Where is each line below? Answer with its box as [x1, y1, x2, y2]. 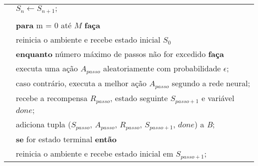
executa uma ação [16, 62, 78, 74]
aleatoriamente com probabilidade [103, 62, 221, 74]
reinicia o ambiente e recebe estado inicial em [16, 147, 174, 159]
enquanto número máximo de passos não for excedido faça [16, 48, 224, 59]
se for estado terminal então [16, 133, 117, 145]
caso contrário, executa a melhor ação [16, 77, 147, 89]
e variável [201, 92, 235, 104]
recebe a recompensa [16, 92, 88, 104]
